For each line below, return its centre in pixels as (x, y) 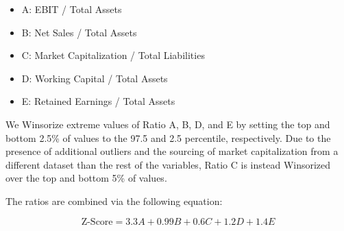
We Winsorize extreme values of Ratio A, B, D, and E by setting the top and (168, 124)
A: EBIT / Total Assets (72, 9)
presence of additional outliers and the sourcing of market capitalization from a (172, 151)
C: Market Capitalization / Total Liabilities (113, 55)
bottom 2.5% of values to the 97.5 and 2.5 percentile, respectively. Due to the (168, 137)
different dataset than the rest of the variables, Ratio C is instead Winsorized (168, 164)
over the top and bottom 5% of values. (86, 178)
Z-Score (97, 222)
